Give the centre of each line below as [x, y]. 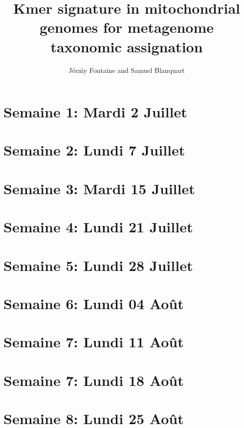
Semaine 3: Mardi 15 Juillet [99, 188]
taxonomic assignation [127, 46]
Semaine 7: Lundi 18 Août [94, 380]
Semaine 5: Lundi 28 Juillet [98, 265]
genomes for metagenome [127, 27]
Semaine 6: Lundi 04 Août [94, 303]
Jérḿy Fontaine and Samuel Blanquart [127, 70]
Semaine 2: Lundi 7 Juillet [94, 150]
